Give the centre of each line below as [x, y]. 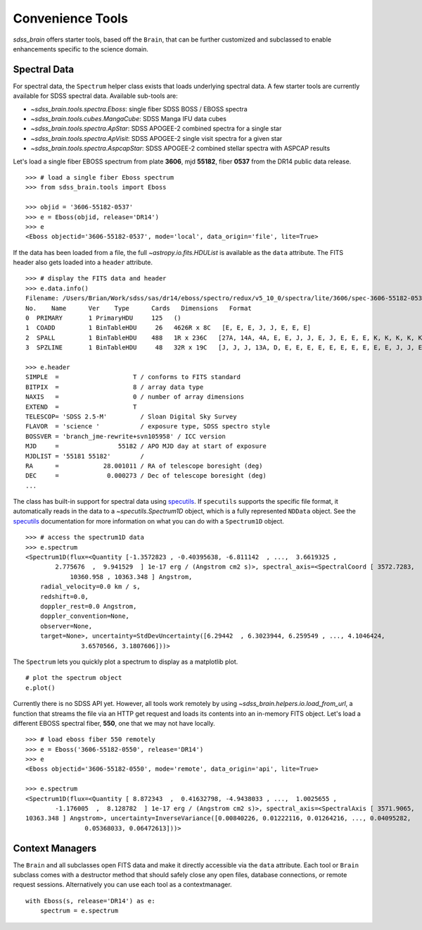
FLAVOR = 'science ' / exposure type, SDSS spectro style [148, 427]
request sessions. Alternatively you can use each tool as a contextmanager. [122, 885]
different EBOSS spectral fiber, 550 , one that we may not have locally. [114, 723]
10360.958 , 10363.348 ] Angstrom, [131, 577]
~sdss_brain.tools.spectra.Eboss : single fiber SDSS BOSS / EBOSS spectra [139, 108]
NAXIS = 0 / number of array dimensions [135, 397]
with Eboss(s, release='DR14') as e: [91, 901]
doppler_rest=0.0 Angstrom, [88, 606]
